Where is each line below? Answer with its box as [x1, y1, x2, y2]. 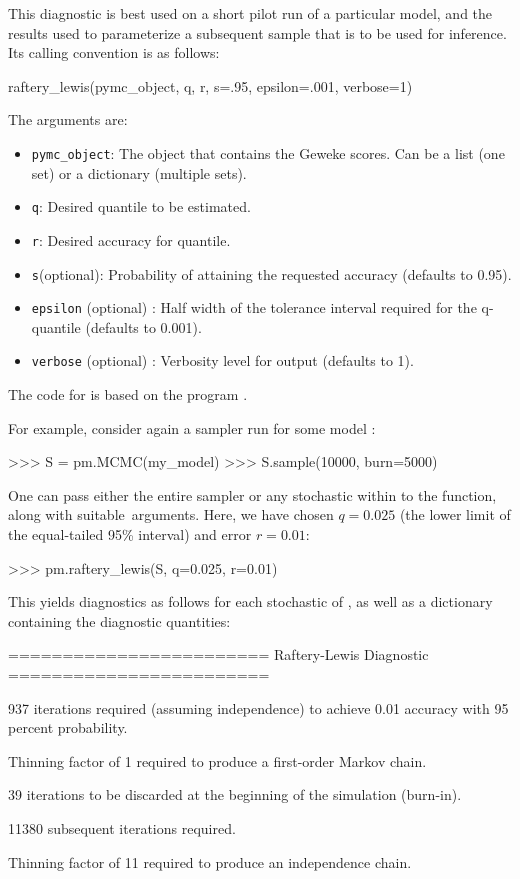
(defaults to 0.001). [85, 316, 202, 337]
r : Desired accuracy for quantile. [31, 229, 231, 250]
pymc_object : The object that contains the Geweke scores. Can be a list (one [31, 142, 505, 163]
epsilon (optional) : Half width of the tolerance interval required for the [31, 297, 477, 318]
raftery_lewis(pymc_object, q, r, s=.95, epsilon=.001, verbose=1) [8, 75, 413, 96]
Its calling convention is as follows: [8, 42, 220, 63]
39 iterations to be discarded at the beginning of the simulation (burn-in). [8, 784, 462, 805]
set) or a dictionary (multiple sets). [31, 162, 247, 183]
